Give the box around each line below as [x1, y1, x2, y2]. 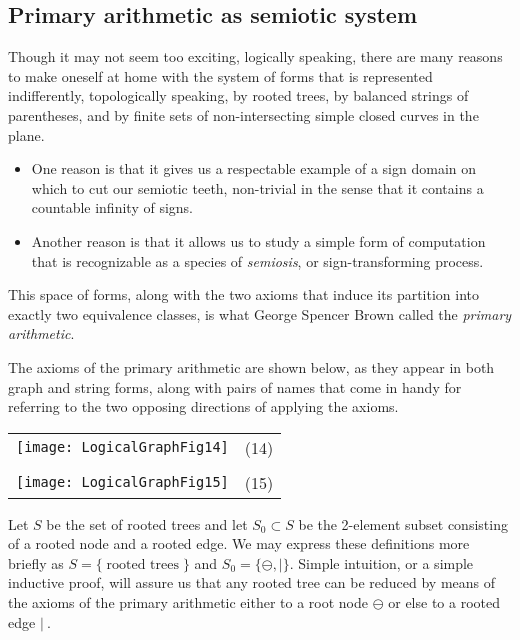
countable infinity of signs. [31, 197, 193, 218]
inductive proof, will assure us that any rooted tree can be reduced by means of [8, 572, 496, 593]
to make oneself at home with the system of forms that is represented [8, 65, 433, 86]
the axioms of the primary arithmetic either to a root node [8, 592, 368, 613]
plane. [8, 124, 45, 145]
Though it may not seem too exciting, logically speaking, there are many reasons [8, 46, 503, 67]
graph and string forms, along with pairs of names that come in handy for [8, 376, 462, 397]
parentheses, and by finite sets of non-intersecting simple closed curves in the [8, 104, 479, 125]
